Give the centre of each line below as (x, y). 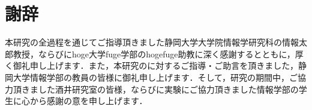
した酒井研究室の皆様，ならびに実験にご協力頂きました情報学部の (168, 89)
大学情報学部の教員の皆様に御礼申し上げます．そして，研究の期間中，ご (155, 77)
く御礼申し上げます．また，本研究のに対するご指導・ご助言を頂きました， (151, 65)
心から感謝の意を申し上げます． (84, 101)
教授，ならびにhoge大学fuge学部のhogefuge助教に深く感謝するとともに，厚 (158, 54)
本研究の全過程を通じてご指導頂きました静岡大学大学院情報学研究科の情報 (152, 42)
